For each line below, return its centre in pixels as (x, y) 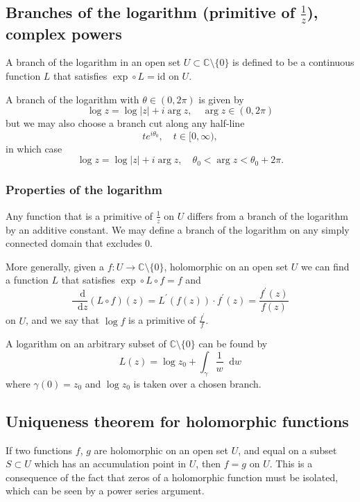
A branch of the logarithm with (72, 99)
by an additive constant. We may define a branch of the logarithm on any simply (178, 229)
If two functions (39, 450)
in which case (34, 148)
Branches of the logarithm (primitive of (151, 12)
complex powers (64, 33)
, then (208, 464)
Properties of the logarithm (84, 190)
